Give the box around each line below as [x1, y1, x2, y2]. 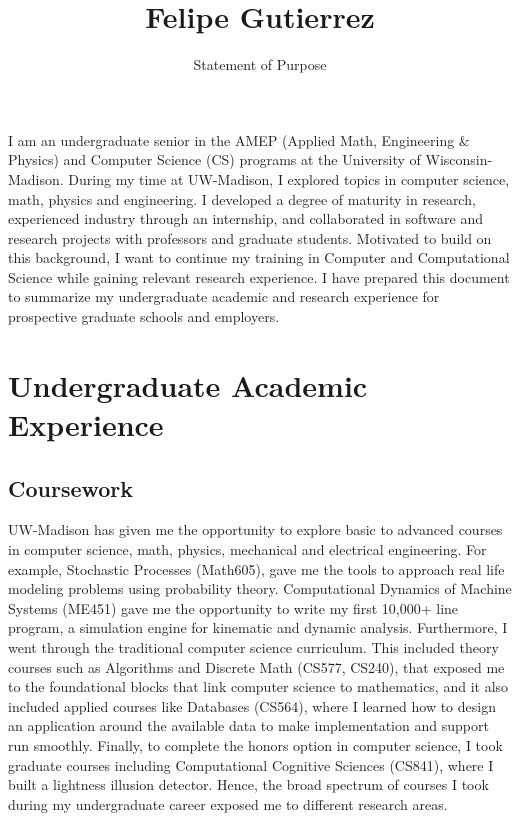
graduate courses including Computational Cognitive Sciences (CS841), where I [8, 754, 494, 775]
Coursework [8, 472, 134, 503]
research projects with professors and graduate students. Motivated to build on [8, 227, 492, 248]
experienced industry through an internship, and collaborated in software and [8, 208, 483, 229]
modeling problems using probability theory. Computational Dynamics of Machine [8, 578, 512, 599]
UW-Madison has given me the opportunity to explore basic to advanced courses [8, 519, 503, 540]
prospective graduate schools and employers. [8, 306, 280, 327]
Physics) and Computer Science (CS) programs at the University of [8, 149, 421, 170]
